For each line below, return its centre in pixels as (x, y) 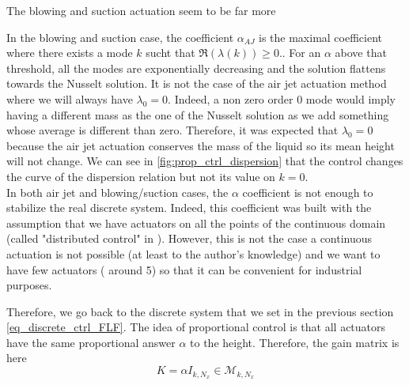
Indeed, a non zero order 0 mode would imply (285, 98)
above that (361, 53)
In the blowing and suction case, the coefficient (120, 37)
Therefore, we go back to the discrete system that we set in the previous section (200, 311)
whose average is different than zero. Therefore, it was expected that (172, 130)
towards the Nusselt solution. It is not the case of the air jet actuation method (197, 83)
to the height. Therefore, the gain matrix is (295, 342)
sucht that (170, 53)
